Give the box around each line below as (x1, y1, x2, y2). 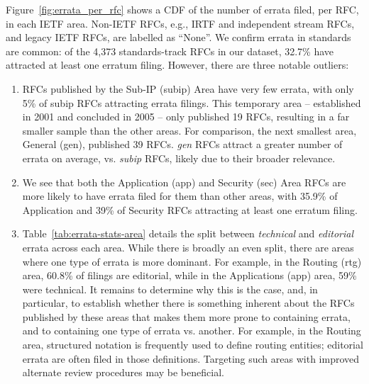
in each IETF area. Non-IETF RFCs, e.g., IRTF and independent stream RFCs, (6, 16, 355, 30)
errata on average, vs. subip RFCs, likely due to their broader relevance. (22, 150, 336, 165)
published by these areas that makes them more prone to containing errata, (22, 309, 351, 324)
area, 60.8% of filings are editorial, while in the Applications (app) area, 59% (22, 268, 357, 283)
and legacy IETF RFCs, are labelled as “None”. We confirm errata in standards (6, 30, 351, 45)
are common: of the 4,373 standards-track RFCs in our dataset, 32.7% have (6, 43, 334, 58)
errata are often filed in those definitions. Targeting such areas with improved (22, 351, 360, 366)
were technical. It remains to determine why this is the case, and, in (22, 281, 318, 296)
